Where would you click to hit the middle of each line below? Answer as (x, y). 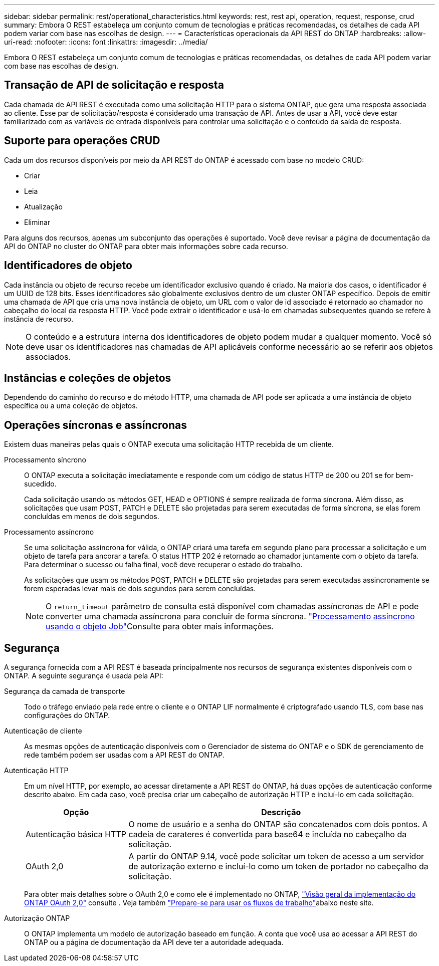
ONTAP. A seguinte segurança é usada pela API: (84, 676)
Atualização (43, 206)
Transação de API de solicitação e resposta (114, 85)
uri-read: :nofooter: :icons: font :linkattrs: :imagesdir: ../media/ (106, 42)
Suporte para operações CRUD (82, 141)
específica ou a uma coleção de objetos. (71, 406)
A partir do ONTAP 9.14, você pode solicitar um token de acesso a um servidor (276, 857)
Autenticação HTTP (36, 771)
